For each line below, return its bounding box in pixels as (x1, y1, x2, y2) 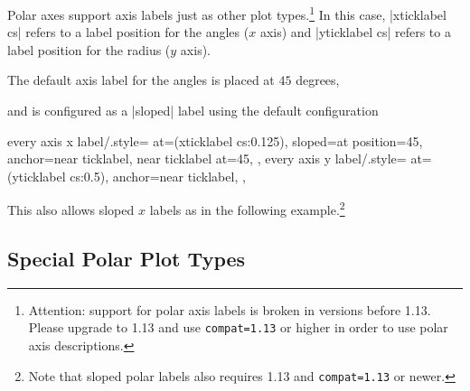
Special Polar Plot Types (7, 245, 246, 273)
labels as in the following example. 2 (149, 198, 345, 219)
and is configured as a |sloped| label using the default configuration (7, 101, 379, 120)
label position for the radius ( (7, 40, 171, 59)
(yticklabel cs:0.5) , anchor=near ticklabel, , (7, 166, 246, 185)
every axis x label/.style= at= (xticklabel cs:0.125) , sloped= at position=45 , (7, 131, 423, 150)
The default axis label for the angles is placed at (7, 70, 275, 89)
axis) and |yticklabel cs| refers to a (259, 23, 451, 42)
